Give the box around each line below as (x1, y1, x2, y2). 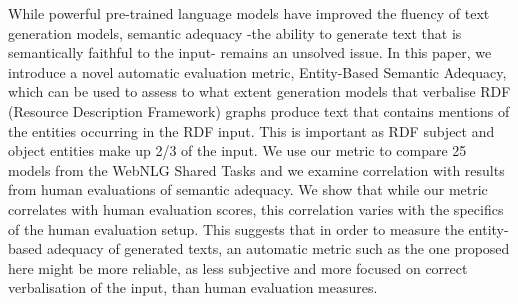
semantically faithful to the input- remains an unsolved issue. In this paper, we (8, 42, 492, 63)
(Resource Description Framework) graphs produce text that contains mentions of (8, 100, 510, 121)
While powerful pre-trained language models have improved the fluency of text (8, 3, 490, 23)
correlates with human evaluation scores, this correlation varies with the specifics (8, 198, 504, 219)
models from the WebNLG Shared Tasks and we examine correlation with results (8, 159, 505, 180)
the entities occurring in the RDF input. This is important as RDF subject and (8, 120, 495, 141)
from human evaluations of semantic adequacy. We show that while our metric (8, 179, 488, 200)
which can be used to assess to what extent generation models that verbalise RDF (8, 81, 511, 102)
